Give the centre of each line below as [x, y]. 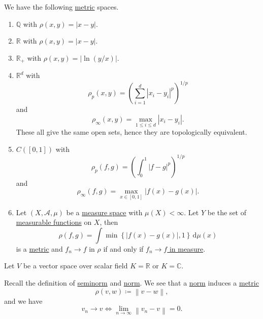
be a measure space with [104, 212]
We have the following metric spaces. [61, 7]
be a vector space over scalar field [75, 266]
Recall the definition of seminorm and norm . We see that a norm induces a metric [131, 283]
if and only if [123, 248]
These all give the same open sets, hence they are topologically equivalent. [131, 132]
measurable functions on [54, 222]
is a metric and [39, 248]
